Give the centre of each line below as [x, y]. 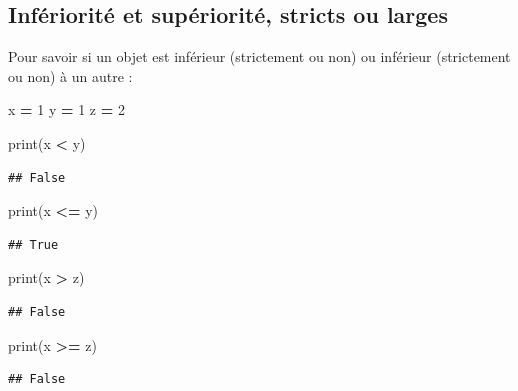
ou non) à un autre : [70, 75]
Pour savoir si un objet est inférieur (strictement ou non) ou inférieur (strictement [259, 56]
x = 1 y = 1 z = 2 [66, 109]
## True [33, 244]
